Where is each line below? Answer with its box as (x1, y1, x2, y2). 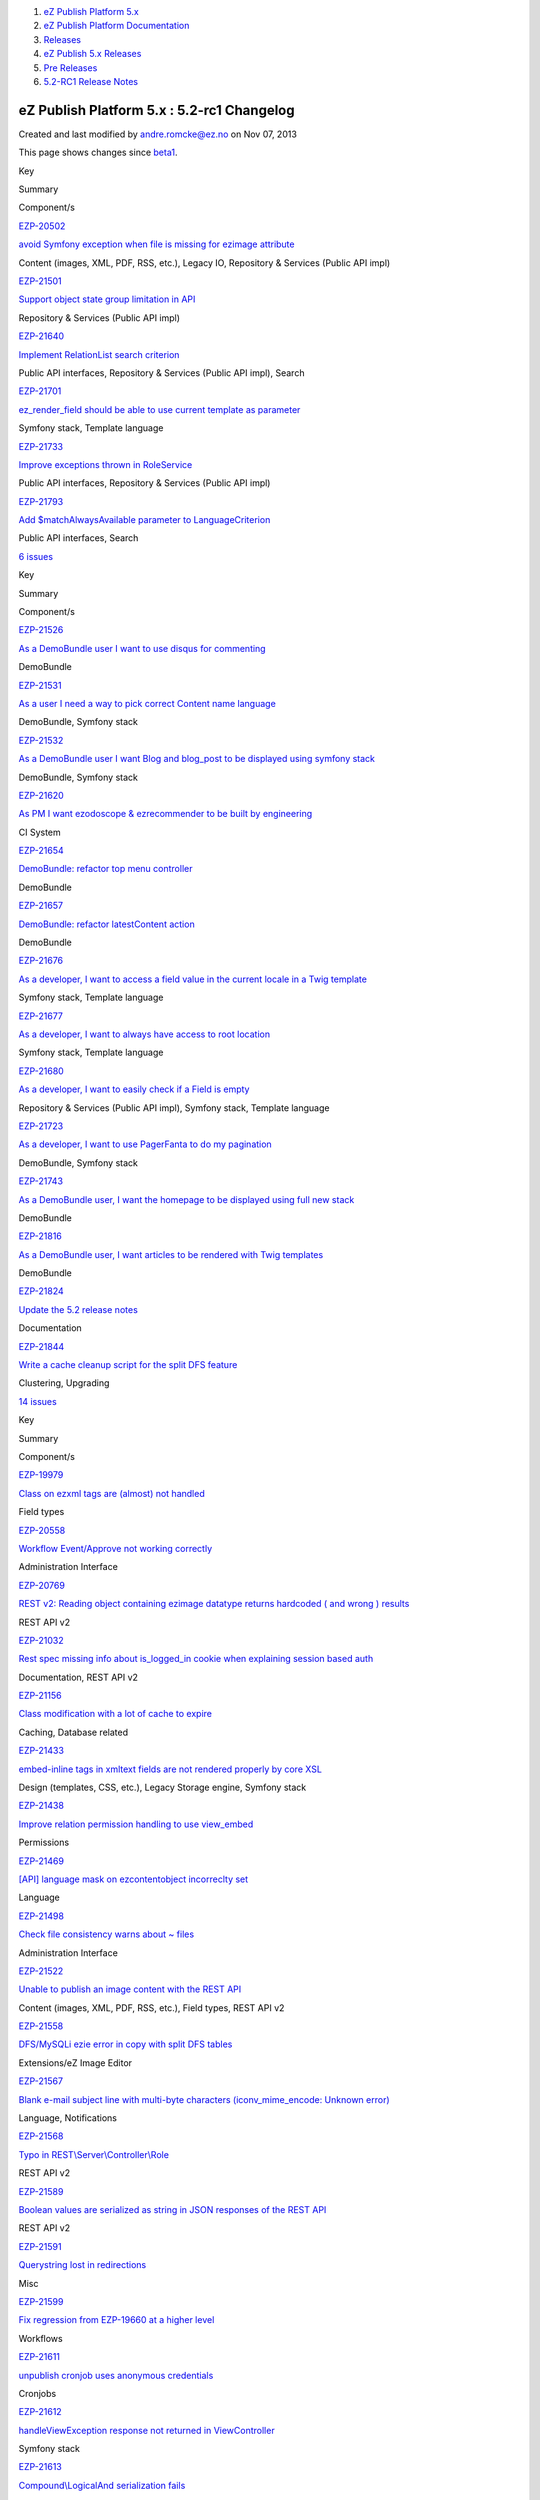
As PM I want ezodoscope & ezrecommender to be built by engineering (18, 808, 313, 820)
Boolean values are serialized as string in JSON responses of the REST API (18, 2204, 327, 2215)
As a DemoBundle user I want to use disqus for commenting (18, 642, 266, 654)
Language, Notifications (18, 2112, 118, 2124)
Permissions (18, 1836, 70, 1849)
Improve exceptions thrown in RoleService (18, 458, 193, 470)
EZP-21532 (18, 734, 64, 746)
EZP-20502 (18, 220, 66, 232)
